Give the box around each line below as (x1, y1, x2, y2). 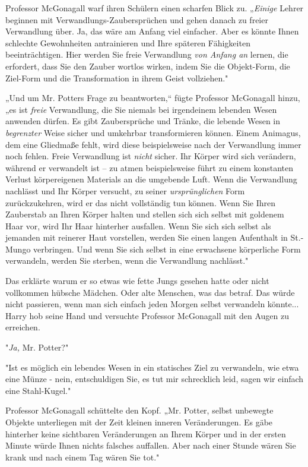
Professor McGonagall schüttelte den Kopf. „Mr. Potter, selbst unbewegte (5, 404, 274, 416)
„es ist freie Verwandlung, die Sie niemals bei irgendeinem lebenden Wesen (5, 103, 277, 115)
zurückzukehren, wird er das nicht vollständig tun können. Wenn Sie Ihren (5, 196, 276, 209)
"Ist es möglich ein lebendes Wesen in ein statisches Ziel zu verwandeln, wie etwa (5, 361, 299, 373)
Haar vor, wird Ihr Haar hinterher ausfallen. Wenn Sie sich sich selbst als (5, 219, 271, 232)
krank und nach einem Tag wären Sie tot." (5, 450, 160, 463)
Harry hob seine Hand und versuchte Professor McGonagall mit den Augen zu (5, 309, 289, 321)
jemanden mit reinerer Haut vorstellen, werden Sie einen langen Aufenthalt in (5, 231, 288, 244)
